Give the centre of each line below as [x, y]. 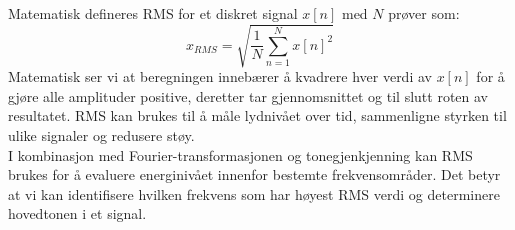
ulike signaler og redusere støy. [101, 134]
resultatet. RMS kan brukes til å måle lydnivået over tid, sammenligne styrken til [257, 115]
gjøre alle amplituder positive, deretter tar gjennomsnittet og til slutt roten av [248, 95]
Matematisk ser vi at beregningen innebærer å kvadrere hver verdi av [220, 76]
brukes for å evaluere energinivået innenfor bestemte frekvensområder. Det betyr [254, 174]
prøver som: [424, 13]
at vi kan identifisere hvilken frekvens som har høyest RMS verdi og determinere [254, 193]
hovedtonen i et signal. [77, 213]
